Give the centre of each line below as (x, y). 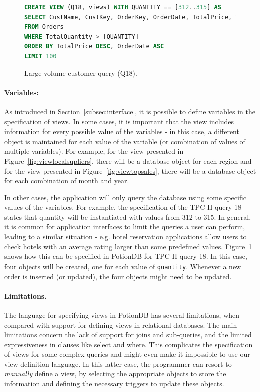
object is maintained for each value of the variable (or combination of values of (125, 141)
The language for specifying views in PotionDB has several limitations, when (122, 314)
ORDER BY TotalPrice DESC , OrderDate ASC (94, 46)
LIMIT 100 (40, 56)
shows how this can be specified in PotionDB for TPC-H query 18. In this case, (126, 256)
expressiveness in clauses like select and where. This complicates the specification (128, 344)
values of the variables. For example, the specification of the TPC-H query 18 (123, 207)
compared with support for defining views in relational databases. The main (121, 324)
